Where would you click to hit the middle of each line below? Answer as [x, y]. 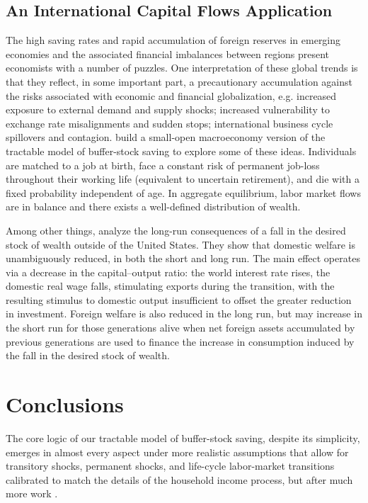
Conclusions [65, 404]
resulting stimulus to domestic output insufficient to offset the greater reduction [179, 299]
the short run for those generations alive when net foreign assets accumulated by [180, 328]
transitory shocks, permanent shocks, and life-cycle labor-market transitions [170, 466]
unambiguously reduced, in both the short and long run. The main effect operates [183, 258]
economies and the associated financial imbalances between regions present [168, 53]
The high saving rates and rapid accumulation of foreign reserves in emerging [173, 40]
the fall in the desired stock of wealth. [88, 355]
